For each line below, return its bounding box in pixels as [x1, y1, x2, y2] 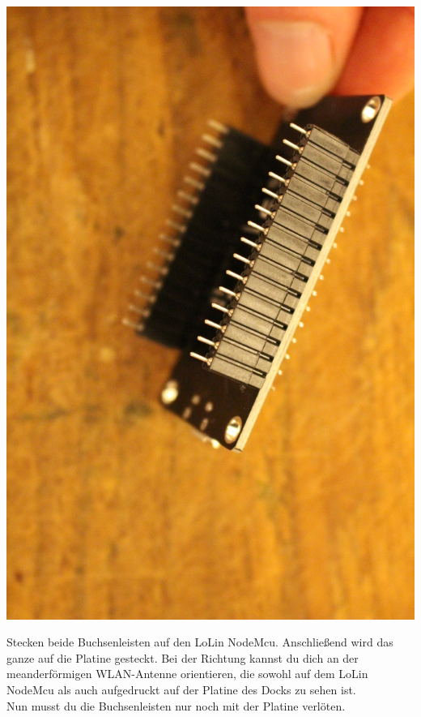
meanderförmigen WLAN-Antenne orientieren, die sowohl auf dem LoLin [6, 665, 368, 682]
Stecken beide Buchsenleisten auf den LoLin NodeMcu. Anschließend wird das [6, 633, 393, 650]
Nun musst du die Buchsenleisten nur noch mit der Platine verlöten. [6, 697, 346, 714]
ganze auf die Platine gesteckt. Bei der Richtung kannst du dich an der [6, 649, 359, 666]
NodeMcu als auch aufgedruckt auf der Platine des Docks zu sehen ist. [6, 681, 356, 698]
